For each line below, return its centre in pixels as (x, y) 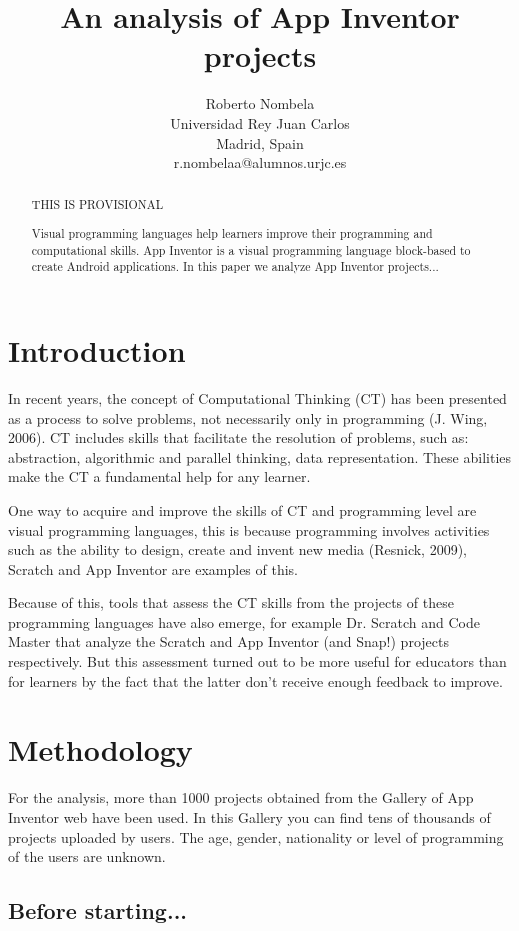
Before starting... (98, 910)
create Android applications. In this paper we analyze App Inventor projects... (235, 266)
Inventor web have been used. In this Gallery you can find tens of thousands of (249, 816)
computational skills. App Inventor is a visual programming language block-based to (251, 249)
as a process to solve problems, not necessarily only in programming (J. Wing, (248, 417)
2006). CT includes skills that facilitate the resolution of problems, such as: (238, 437)
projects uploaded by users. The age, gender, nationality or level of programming (256, 836)
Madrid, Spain (260, 142)
